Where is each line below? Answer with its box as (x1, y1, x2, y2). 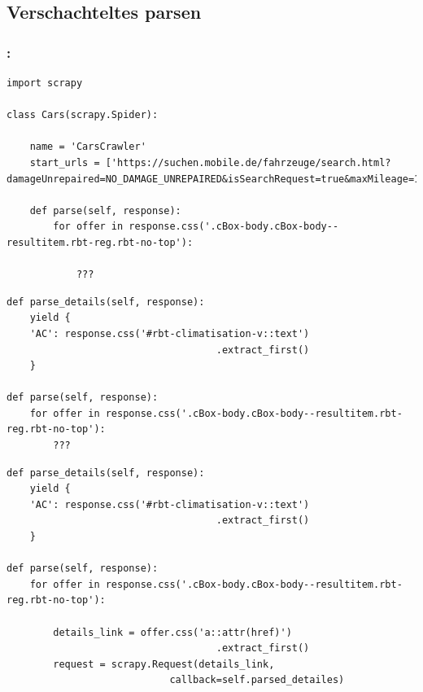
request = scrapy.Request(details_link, (53, 658, 275, 670)
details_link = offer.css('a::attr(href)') (53, 626, 292, 638)
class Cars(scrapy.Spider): (7, 109, 159, 121)
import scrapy (7, 77, 83, 89)
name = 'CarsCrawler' (29, 141, 146, 153)
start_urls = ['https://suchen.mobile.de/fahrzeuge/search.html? (29, 156, 391, 169)
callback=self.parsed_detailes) (169, 674, 345, 686)
